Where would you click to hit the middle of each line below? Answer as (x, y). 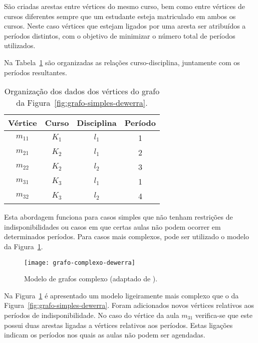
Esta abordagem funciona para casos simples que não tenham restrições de (118, 217)
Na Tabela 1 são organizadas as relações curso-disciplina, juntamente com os (122, 62)
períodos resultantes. (36, 72)
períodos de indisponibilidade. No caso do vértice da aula (92, 315)
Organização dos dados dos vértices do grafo (82, 91)
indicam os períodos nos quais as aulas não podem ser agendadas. (105, 335)
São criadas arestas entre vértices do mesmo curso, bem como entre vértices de (124, 6)
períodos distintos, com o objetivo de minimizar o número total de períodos (120, 35)
